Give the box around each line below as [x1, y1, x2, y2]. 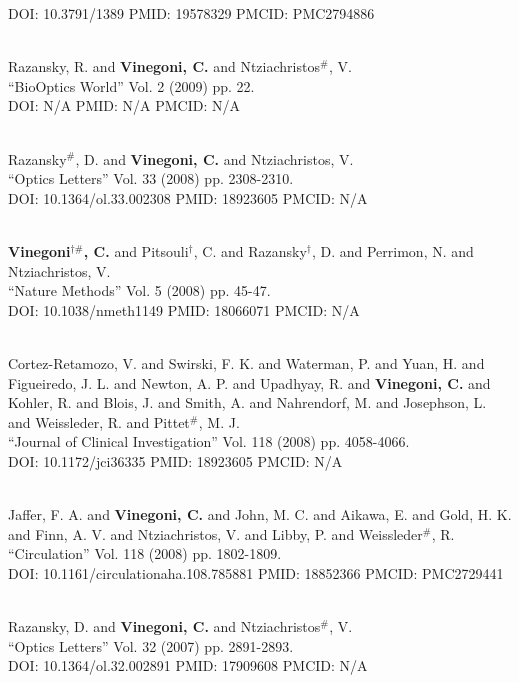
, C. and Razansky [193, 240, 307, 261]
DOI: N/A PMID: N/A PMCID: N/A [8, 95, 240, 116]
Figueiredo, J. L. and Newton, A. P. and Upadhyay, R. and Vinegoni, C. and [8, 372, 491, 393]
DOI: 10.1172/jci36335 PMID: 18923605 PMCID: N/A [8, 450, 343, 471]
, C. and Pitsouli [83, 240, 189, 261]
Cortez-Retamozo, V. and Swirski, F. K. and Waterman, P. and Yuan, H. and [8, 352, 485, 373]
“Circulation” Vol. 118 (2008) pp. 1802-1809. [8, 543, 282, 564]
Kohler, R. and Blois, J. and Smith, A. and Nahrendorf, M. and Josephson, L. [8, 392, 487, 413]
